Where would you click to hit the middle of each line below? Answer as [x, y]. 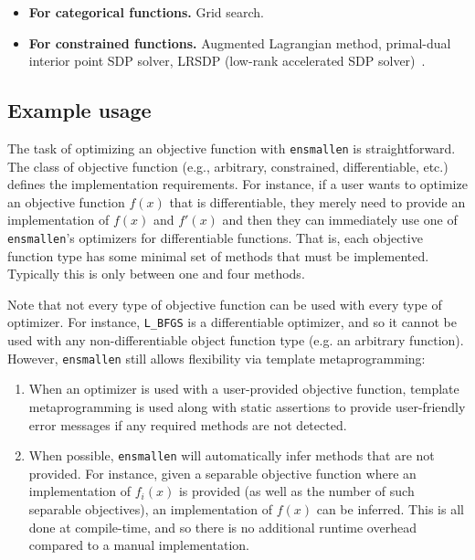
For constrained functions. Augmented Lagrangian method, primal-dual [240, 42]
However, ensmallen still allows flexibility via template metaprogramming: [216, 358]
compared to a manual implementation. [139, 545]
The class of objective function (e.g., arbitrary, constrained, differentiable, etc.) [228, 166]
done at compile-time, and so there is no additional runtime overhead [222, 527]
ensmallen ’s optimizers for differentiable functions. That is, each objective [215, 238]
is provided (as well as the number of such [296, 491]
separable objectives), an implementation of [150, 508]
